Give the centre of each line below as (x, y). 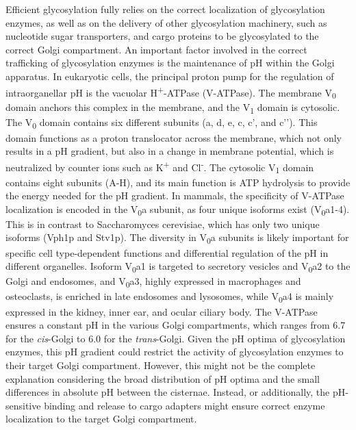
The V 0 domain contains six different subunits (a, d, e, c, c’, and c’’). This (162, 123)
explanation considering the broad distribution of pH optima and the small (163, 378)
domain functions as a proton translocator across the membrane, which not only (174, 137)
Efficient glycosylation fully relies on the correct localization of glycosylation (165, 9)
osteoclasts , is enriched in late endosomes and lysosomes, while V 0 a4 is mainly (170, 297)
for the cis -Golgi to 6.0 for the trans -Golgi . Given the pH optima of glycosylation (176, 338)
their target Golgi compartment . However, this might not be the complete (161, 365)
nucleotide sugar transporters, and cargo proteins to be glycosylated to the (162, 36)
